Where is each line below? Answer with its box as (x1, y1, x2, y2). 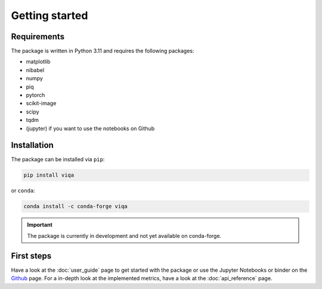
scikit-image (26, 100, 57, 107)
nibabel (26, 66, 45, 74)
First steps (11, 250, 52, 261)
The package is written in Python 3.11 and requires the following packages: (11, 48, 194, 55)
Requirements (11, 32, 65, 42)
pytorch (26, 92, 45, 99)
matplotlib (26, 58, 51, 65)
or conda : (11, 187, 35, 194)
